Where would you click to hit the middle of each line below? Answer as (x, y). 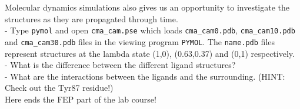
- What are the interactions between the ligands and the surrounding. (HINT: (145, 76)
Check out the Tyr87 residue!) (59, 88)
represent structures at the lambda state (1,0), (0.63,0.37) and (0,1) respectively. (150, 53)
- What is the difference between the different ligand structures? (120, 65)
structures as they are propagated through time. (91, 18)
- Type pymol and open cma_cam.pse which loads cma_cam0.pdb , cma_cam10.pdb (150, 30)
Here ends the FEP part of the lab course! (81, 99)
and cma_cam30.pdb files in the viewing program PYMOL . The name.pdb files (140, 41)
